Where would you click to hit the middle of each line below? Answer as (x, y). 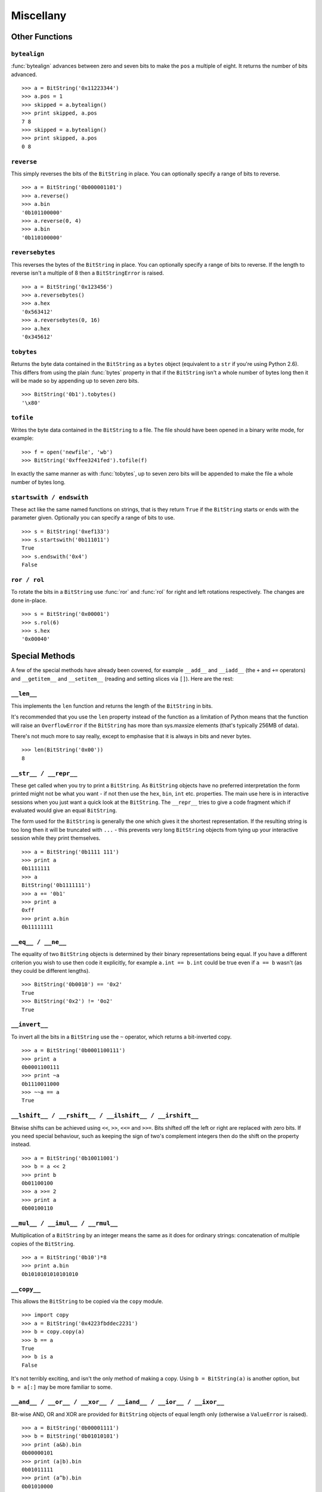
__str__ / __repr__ (44, 773)
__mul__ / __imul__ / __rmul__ (64, 1223)
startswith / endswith (50, 497)
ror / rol (28, 580)
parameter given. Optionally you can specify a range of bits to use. (93, 518)
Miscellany (39, 16)
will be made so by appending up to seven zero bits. (75, 380)
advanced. (24, 74)
